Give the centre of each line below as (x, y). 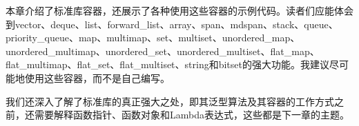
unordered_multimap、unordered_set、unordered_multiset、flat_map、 (163, 51)
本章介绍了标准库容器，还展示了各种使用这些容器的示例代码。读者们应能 (170, 10)
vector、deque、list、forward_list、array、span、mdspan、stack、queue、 (176, 24)
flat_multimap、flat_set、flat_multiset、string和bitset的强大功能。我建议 (167, 64)
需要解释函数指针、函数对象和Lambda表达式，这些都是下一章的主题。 (192, 115)
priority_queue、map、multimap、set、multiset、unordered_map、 (153, 38)
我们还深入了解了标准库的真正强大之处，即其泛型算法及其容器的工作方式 (170, 101)
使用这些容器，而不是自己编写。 (97, 77)
